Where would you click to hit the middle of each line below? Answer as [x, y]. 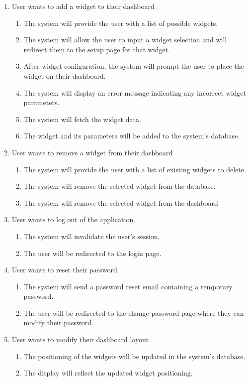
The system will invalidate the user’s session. [92, 236]
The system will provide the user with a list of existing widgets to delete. [135, 169]
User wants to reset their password [64, 270]
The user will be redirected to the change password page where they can [134, 313]
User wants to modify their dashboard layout [80, 339]
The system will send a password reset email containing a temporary [128, 286]
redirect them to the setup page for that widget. [97, 49]
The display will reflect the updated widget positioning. [108, 373]
